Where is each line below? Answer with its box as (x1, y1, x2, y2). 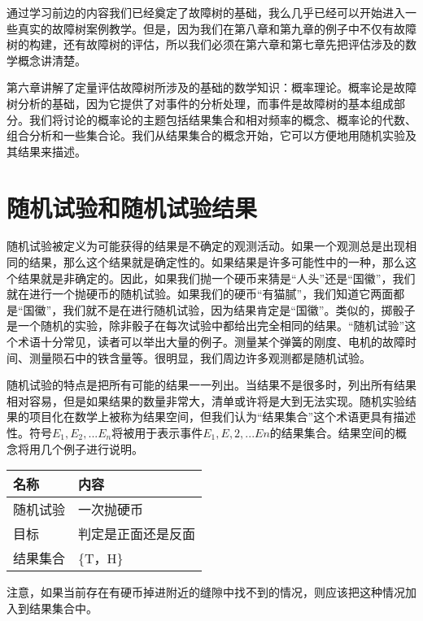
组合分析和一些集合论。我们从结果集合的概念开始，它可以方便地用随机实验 (7, 127, 405, 144)
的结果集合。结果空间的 (269, 424, 395, 441)
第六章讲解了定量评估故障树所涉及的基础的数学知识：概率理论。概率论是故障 (7, 79, 416, 96)
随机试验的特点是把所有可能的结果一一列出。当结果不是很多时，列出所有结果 (7, 376, 416, 393)
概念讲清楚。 (17, 51, 86, 68)
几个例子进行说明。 (40, 440, 143, 457)
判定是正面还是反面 (78, 524, 196, 544)
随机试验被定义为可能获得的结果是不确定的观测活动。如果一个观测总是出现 (7, 237, 405, 254)
